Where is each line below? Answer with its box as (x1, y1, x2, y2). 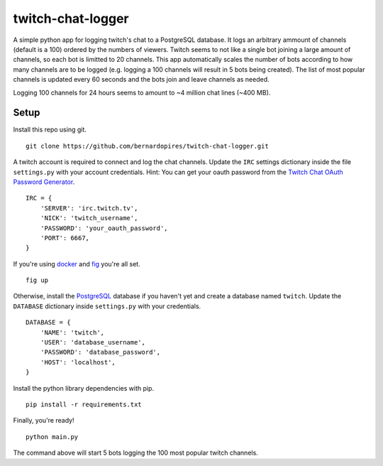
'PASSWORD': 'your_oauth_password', (40, 224, 168, 232)
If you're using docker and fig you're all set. (13, 259, 141, 268)
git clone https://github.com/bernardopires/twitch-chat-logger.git (26, 142, 269, 150)
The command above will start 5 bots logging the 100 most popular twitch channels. (13, 448, 258, 457)
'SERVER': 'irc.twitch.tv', (40, 204, 138, 212)
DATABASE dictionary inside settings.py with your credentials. (13, 302, 201, 310)
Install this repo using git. (13, 125, 87, 134)
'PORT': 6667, (40, 234, 90, 242)
